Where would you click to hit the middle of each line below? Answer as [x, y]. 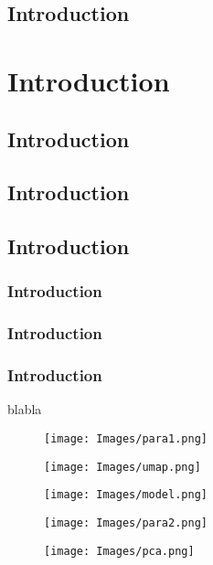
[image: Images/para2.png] [126, 522]
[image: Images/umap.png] [122, 467]
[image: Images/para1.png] [126, 439]
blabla [25, 409]
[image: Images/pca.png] [119, 551]
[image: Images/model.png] [126, 495]
